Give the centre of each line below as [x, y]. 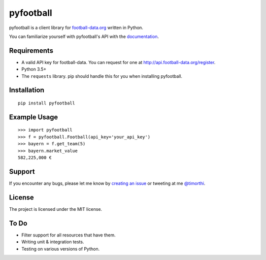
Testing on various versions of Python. [61, 249]
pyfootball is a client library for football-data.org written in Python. [76, 28]
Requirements [31, 50]
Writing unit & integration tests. [53, 242]
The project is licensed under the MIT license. [56, 209]
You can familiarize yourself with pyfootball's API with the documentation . [84, 36]
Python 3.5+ [34, 69]
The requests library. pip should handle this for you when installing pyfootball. [102, 76]
